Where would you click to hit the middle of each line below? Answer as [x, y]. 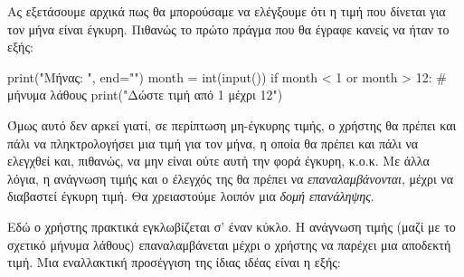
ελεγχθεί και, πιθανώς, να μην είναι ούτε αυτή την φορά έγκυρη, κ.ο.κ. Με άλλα [218, 161]
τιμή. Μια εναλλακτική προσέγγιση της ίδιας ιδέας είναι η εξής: [174, 262]
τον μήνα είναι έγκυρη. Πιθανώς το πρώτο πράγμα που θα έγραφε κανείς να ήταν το [228, 29]
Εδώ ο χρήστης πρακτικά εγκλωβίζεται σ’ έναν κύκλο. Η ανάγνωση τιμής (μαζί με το [232, 226]
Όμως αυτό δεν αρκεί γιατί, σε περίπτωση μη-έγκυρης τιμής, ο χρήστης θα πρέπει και [232, 124]
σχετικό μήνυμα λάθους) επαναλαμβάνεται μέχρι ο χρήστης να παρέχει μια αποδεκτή [229, 244]
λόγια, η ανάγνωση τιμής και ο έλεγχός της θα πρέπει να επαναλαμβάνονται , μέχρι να [231, 178]
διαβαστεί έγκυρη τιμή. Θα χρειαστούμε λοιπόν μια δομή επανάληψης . [191, 196]
